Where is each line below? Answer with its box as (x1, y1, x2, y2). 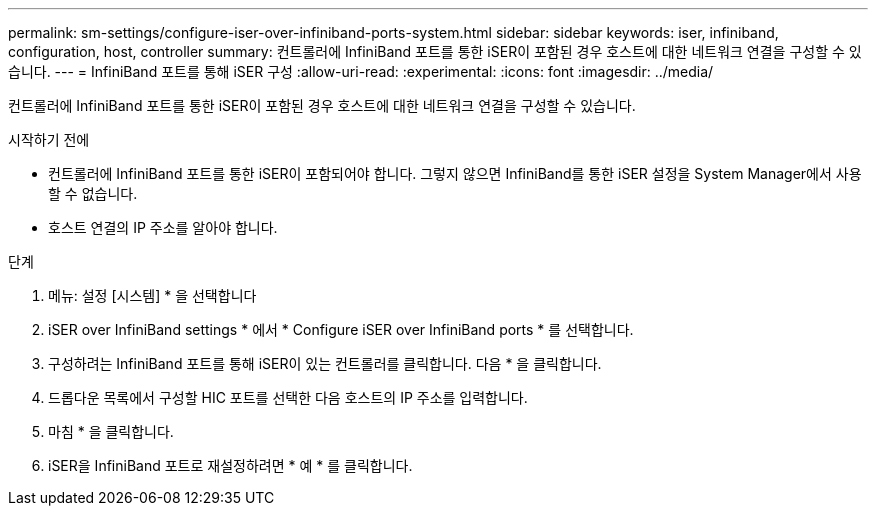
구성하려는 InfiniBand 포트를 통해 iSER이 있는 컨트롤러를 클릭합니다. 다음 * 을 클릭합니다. (48, 355, 602, 372)
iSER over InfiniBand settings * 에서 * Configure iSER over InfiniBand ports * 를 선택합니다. (48, 321, 634, 338)
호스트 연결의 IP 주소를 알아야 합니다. (48, 219, 278, 236)
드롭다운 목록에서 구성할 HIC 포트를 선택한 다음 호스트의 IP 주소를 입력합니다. (48, 389, 528, 406)
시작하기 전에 (8, 131, 90, 148)
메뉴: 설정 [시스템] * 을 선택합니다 (48, 287, 257, 304)
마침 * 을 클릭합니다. (48, 423, 174, 440)
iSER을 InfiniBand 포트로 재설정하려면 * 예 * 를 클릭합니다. (48, 457, 413, 474)
